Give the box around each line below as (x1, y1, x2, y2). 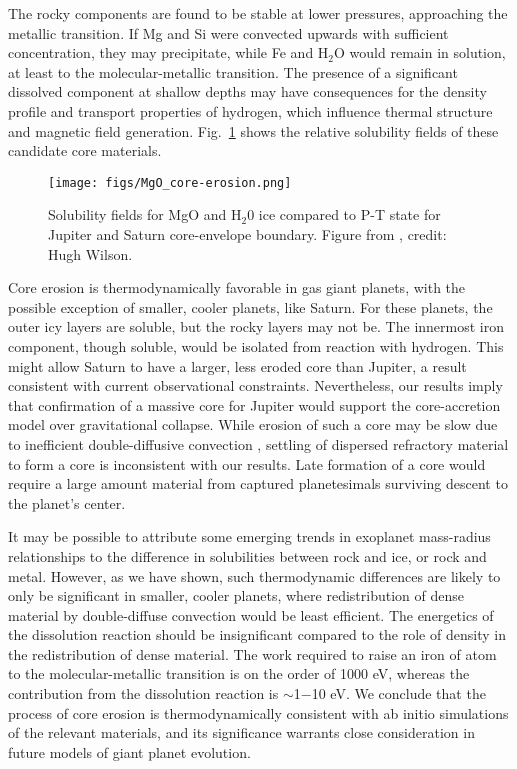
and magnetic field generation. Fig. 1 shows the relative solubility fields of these (8, 120, 499, 141)
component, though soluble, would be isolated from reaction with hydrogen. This (8, 335, 504, 356)
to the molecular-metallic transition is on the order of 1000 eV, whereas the (8, 663, 470, 684)
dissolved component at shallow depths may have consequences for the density (8, 81, 487, 102)
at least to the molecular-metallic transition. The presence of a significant (8, 61, 458, 82)
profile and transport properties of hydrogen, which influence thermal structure (8, 100, 493, 121)
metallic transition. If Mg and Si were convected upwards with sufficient (8, 22, 449, 43)
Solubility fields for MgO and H (48, 204, 242, 225)
